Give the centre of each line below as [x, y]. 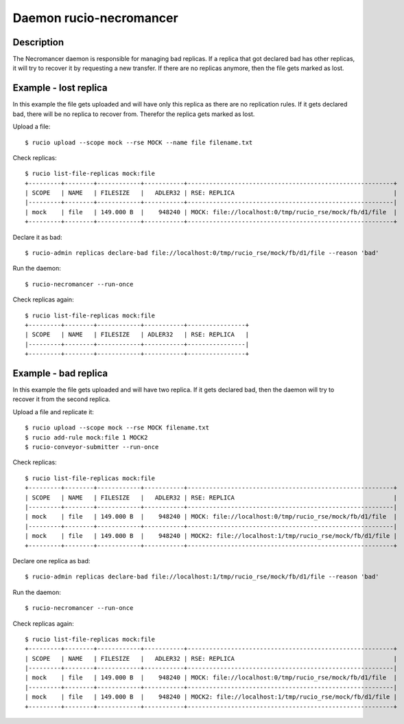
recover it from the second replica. [62, 399]
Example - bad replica [60, 373]
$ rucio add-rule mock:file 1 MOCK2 [86, 437]
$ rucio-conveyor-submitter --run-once [92, 447]
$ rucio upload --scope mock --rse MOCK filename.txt [117, 428]
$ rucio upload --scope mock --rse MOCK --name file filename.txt [139, 142]
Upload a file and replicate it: [53, 411]
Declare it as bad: [37, 237]
